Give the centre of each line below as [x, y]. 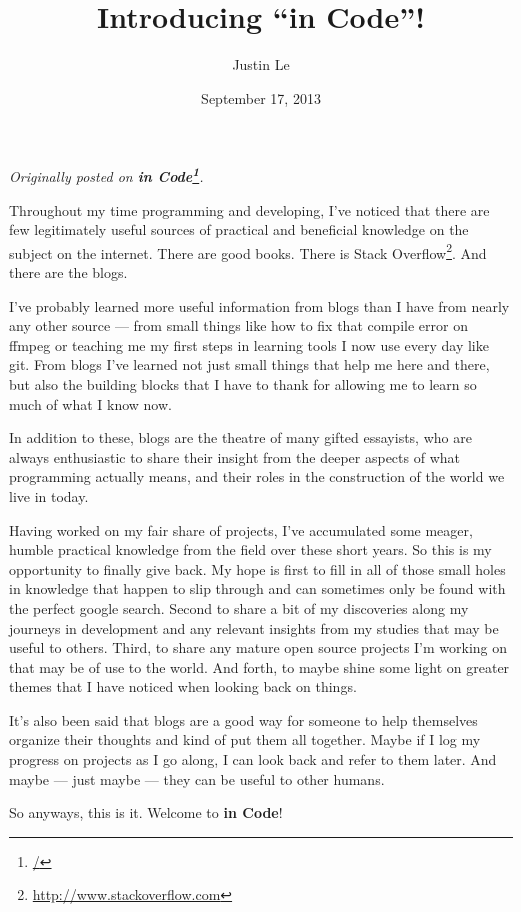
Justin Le [261, 64]
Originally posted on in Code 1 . [106, 174]
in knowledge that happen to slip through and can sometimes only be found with [257, 588]
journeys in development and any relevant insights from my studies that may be [254, 627]
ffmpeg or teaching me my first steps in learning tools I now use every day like [249, 344]
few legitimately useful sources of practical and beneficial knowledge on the [239, 229]
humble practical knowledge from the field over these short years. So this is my [250, 549]
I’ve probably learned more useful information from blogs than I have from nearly [259, 305]
